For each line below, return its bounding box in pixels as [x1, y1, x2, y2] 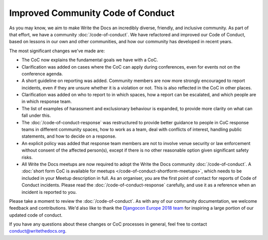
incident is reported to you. [21, 189, 77, 195]
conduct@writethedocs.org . [9, 228, 67, 234]
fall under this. [21, 112, 51, 119]
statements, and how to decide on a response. [21, 133, 117, 139]
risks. [21, 154, 33, 160]
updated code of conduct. [9, 212, 63, 218]
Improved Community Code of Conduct [9, 7, 175, 18]
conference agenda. [21, 71, 63, 77]
